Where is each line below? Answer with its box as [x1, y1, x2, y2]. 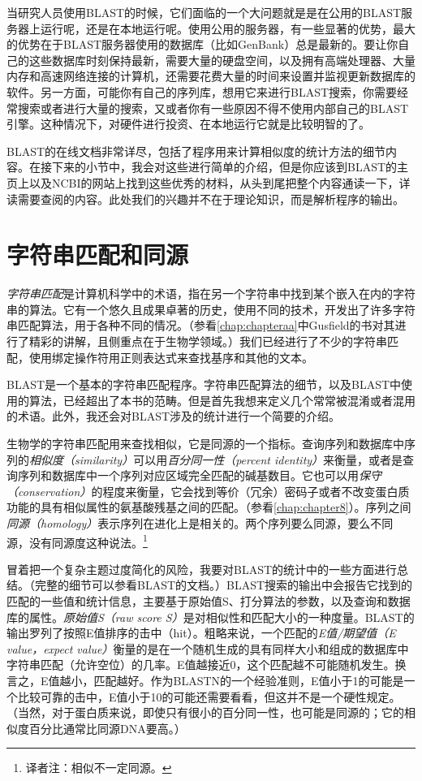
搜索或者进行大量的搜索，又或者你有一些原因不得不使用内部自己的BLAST [17, 99, 409, 116]
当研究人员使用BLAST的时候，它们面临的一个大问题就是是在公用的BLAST [6, 4, 402, 20]
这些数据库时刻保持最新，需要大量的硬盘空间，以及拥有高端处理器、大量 [28, 51, 416, 68]
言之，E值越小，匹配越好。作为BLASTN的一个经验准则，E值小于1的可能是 [6, 671, 404, 688]
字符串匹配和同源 [6, 238, 189, 271]
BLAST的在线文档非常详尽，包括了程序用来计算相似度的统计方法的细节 [6, 142, 386, 159]
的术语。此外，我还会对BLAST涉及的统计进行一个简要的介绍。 [6, 408, 341, 425]
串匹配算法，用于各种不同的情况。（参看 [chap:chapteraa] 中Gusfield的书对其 [6, 317, 395, 334]
